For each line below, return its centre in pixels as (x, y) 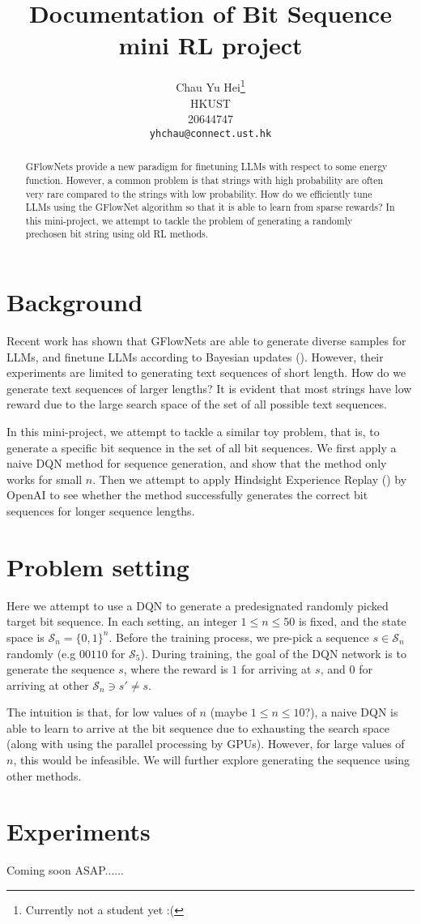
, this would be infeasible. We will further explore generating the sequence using (212, 760)
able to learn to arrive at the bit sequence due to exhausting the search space (198, 727)
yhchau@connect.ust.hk (210, 133)
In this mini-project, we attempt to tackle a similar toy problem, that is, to (193, 432)
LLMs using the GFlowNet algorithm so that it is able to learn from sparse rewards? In (210, 207)
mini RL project (210, 45)
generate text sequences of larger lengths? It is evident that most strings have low (209, 388)
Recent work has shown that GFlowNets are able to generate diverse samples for (206, 341)
